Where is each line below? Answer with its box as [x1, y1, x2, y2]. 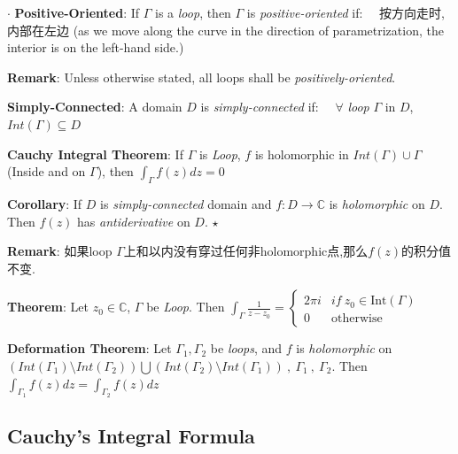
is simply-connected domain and [100, 194, 272, 212]
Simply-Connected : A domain [7, 97, 182, 116]
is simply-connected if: [200, 97, 319, 116]
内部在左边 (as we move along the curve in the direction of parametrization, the [7, 20, 444, 39]
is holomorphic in [254, 144, 349, 163]
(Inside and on [7, 162, 86, 181]
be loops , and [210, 339, 283, 358]
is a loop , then [155, 4, 231, 21]
